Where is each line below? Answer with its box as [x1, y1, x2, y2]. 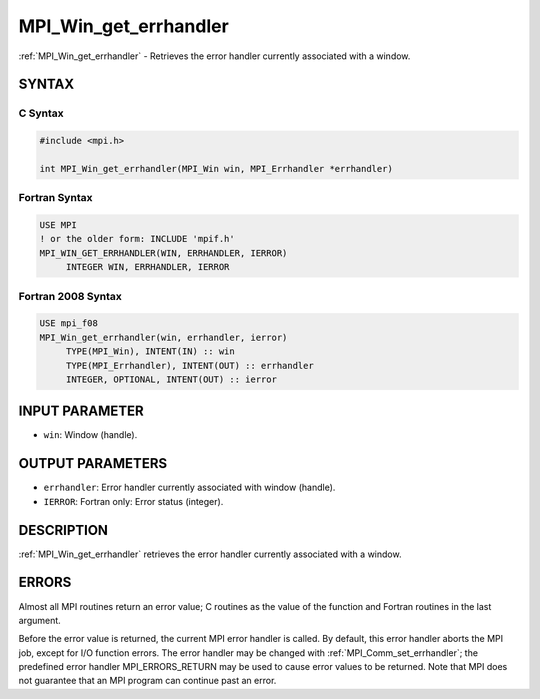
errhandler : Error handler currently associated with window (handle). [43, 481, 336, 494]
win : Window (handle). [43, 429, 138, 441]
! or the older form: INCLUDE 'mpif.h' [39, 233, 235, 245]
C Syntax [18, 106, 64, 120]
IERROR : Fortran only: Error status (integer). [43, 495, 224, 507]
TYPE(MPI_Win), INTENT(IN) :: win [65, 346, 235, 357]
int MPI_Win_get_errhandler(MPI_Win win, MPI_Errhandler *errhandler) [39, 163, 394, 174]
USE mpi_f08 [39, 318, 99, 329]
